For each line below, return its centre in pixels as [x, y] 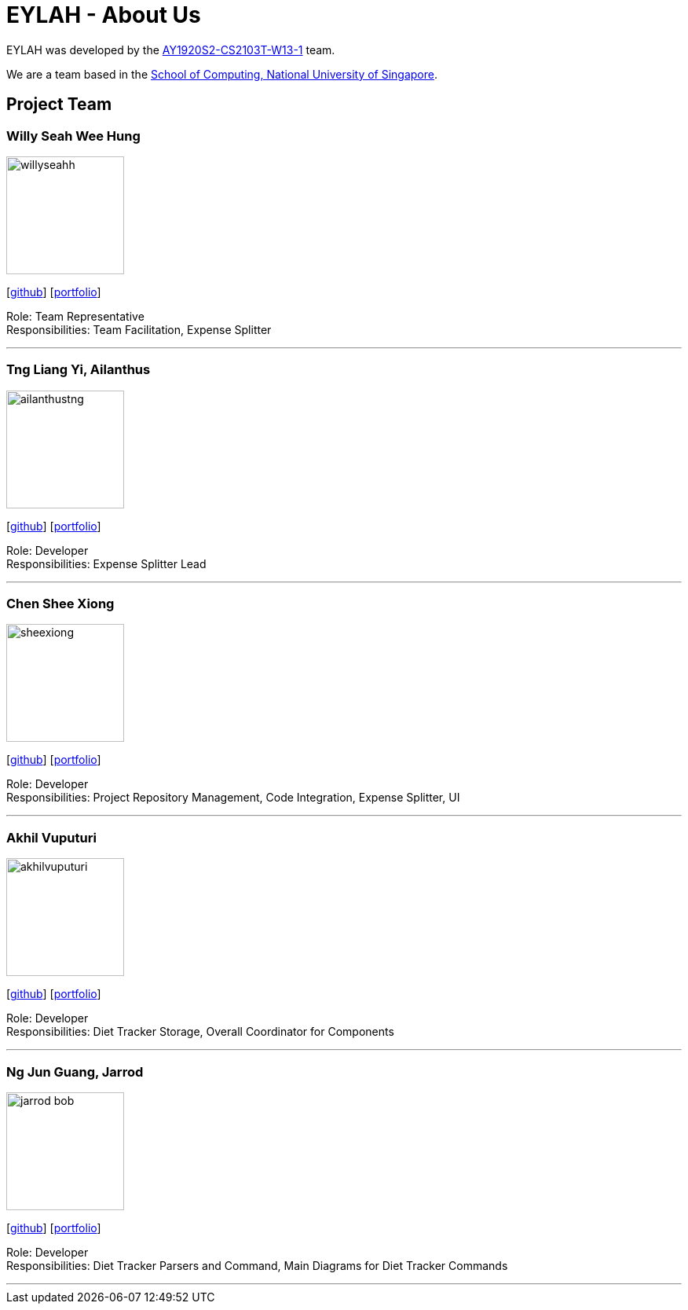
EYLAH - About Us [104, 15]
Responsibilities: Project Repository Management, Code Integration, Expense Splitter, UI [233, 798]
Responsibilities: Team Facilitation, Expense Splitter [139, 329]
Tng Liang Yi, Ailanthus [79, 370]
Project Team [59, 105]
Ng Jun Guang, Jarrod [75, 1071]
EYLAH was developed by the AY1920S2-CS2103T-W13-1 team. [171, 50]
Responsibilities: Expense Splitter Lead [106, 563]
